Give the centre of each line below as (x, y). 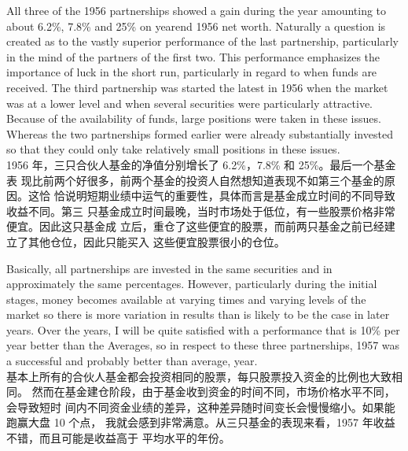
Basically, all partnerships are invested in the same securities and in (169, 268)
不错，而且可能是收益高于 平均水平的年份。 (118, 438)
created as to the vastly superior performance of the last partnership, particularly (202, 41)
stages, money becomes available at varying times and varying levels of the (186, 299)
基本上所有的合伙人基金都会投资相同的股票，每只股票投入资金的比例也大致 (199, 376)
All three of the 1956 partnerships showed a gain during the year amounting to (197, 10)
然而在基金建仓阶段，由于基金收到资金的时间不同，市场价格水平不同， (213, 392)
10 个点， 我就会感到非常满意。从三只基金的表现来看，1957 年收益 (224, 422)
